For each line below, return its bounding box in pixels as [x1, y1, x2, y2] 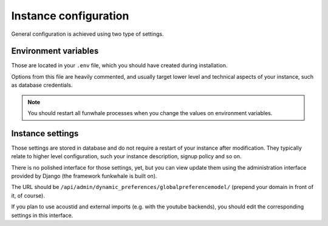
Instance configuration [11, 9, 129, 22]
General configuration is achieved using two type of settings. [11, 30, 164, 38]
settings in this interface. [11, 211, 73, 219]
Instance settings [11, 128, 79, 139]
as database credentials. [11, 82, 73, 89]
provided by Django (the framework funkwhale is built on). [11, 173, 157, 180]
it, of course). [11, 191, 45, 199]
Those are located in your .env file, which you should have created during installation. [11, 62, 228, 69]
